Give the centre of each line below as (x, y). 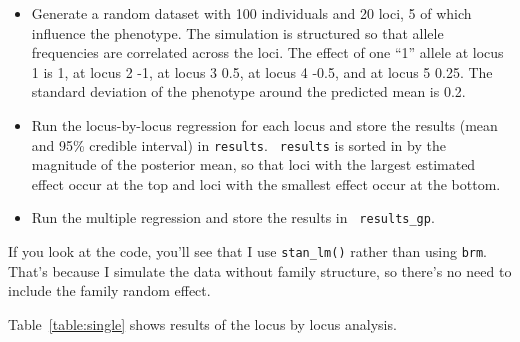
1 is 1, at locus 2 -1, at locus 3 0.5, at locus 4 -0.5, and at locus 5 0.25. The (262, 71)
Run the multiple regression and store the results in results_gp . (233, 217)
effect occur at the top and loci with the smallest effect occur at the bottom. (266, 183)
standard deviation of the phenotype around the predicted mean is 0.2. (248, 91)
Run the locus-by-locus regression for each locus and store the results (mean (264, 124)
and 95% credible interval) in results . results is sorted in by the (238, 144)
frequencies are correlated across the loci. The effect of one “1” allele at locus (267, 52)
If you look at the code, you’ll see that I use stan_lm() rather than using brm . (248, 251)
